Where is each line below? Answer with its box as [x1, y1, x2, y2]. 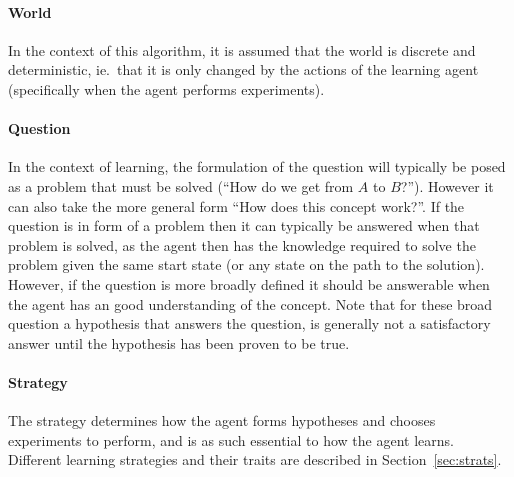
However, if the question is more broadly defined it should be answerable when [8, 273, 490, 294]
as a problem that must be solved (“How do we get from [8, 175, 354, 196]
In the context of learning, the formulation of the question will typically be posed [8, 156, 506, 177]
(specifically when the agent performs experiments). [8, 78, 325, 99]
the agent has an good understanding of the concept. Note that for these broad [8, 293, 493, 314]
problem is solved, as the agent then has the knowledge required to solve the [8, 234, 476, 255]
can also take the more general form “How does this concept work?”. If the [8, 195, 465, 216]
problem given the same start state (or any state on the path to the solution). [8, 254, 485, 275]
